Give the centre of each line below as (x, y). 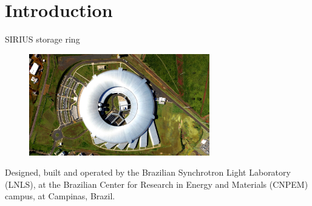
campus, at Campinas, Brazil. (60, 196)
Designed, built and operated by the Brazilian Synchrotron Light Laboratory (148, 172)
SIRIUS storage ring (42, 39)
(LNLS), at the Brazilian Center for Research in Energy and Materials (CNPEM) (157, 184)
